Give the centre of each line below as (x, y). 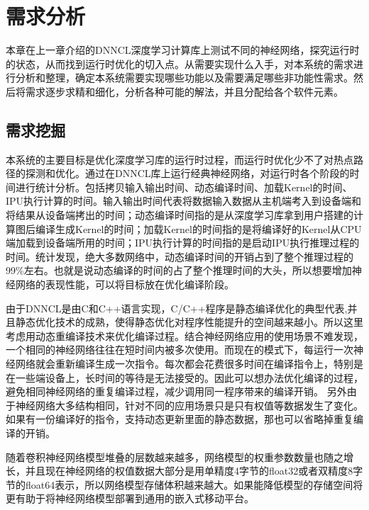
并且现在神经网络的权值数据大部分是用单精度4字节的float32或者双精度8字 (194, 471)
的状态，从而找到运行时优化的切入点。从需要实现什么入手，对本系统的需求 (180, 63)
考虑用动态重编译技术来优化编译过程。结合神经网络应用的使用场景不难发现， (184, 335)
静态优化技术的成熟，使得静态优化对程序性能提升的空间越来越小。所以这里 (189, 322)
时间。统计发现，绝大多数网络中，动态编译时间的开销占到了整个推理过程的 (180, 256)
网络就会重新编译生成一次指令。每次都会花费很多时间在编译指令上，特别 (184, 364)
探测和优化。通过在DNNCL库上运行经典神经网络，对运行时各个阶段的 (187, 173)
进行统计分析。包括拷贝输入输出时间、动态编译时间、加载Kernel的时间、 (184, 187)
